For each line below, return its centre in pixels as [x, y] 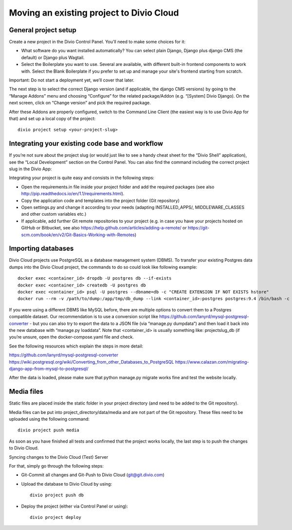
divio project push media [49, 430]
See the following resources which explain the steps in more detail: [76, 346]
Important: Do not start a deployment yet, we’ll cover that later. [72, 80]
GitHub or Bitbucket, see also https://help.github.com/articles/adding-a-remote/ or [104, 228]
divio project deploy [55, 517]
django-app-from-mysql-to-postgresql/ [49, 368]
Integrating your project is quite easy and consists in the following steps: [82, 178]
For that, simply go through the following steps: [56, 466]
